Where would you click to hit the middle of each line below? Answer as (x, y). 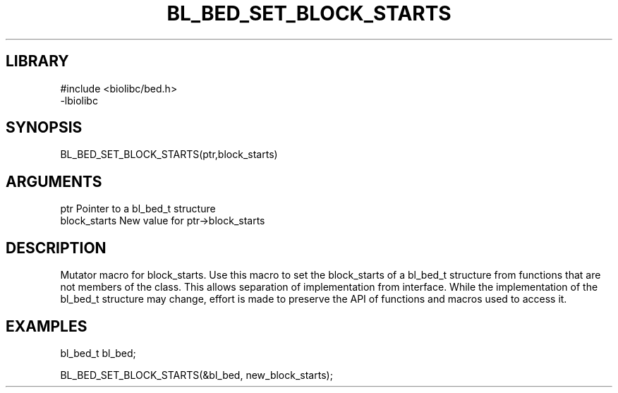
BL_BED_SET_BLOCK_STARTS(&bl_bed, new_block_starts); (196, 375)
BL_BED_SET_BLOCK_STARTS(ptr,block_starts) (169, 155)
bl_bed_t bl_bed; (98, 353)
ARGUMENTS (54, 181)
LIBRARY (37, 61)
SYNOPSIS (44, 128)
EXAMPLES (47, 326)
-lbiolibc (79, 100)
